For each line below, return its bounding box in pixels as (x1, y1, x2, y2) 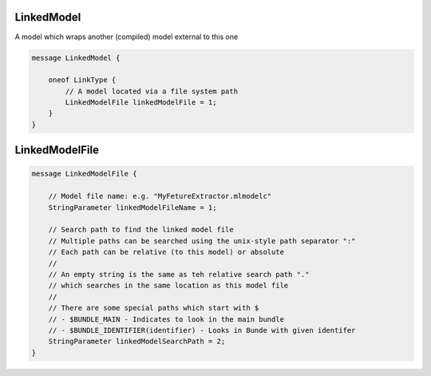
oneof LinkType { (48, 76, 117, 85)
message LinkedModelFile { (31, 169, 137, 179)
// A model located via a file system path (65, 86, 239, 96)
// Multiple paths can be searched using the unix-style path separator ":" (48, 236, 356, 245)
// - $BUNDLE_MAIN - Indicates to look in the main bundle (48, 315, 285, 323)
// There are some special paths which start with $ (48, 303, 259, 313)
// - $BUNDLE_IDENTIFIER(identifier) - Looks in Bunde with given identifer (48, 326, 356, 334)
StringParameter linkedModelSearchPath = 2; (48, 337, 226, 346)
